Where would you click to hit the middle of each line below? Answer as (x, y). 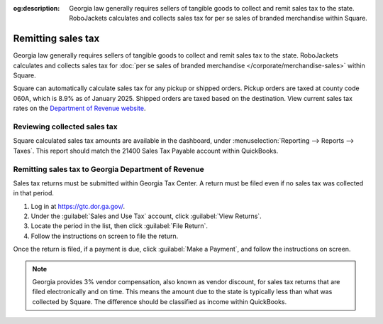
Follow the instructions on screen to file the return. (105, 236)
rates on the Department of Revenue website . (79, 108)
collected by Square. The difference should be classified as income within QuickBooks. (160, 301)
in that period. (34, 193)
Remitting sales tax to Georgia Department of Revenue (109, 169)
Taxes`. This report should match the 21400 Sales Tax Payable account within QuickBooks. (146, 151)
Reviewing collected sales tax (66, 126)
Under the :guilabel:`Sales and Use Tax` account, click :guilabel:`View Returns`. (146, 216)
